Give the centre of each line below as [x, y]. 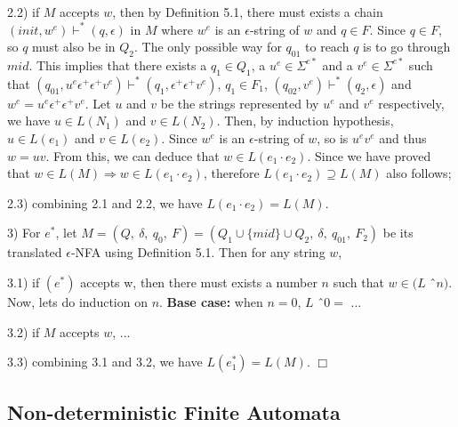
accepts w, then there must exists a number [199, 282]
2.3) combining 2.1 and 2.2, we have [105, 202]
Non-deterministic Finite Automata [174, 411]
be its [398, 233]
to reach [327, 47]
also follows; [419, 173]
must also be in [74, 47]
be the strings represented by [240, 103]
